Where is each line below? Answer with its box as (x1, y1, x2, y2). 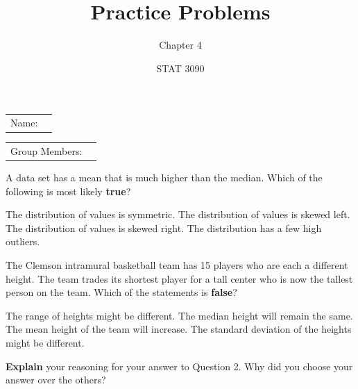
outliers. (6, 234, 40, 249)
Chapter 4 (159, 38, 202, 52)
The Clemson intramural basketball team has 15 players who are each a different (6, 257, 348, 272)
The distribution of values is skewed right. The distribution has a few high (6, 220, 322, 235)
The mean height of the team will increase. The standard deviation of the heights (6, 322, 352, 336)
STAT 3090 (156, 60, 205, 75)
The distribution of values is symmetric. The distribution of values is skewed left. (6, 207, 350, 222)
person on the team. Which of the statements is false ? (6, 285, 237, 299)
